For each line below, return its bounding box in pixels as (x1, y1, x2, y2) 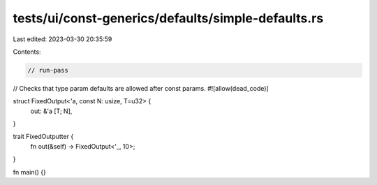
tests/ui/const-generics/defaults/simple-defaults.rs (13, 10, 324, 26)
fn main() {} (13, 168, 47, 176)
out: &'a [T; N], (30, 107, 73, 115)
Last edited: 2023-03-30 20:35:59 (13, 35, 112, 43)
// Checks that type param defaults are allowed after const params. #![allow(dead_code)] (13, 84, 269, 92)
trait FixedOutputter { (13, 133, 74, 141)
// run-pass (27, 66, 69, 74)
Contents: (13, 47, 41, 56)
